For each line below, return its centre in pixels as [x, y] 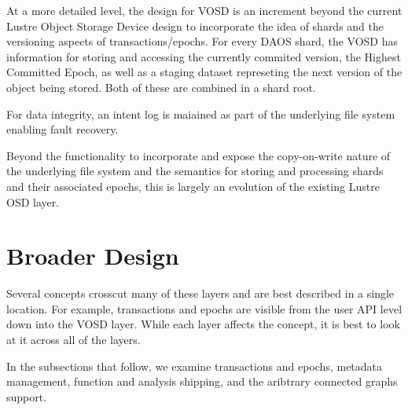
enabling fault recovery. [62, 129]
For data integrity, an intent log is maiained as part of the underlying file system [201, 113]
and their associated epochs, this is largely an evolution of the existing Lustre [193, 186]
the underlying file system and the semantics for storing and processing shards [195, 171]
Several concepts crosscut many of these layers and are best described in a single [200, 293]
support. [27, 396]
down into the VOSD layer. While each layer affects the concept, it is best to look [203, 324]
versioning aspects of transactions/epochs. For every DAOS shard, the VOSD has [202, 41]
